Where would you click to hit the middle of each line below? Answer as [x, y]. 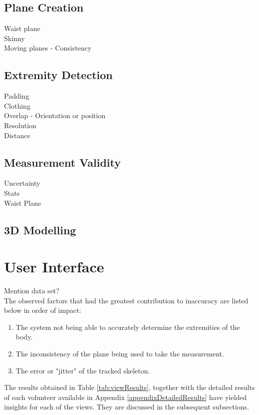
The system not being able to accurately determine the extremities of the [128, 327]
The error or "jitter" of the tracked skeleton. [83, 370]
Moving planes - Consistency [48, 48]
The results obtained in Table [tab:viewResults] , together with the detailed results [129, 387]
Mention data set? [32, 291]
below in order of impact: [43, 310]
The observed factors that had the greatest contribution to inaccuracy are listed [126, 300]
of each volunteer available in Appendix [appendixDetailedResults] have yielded [126, 397]
